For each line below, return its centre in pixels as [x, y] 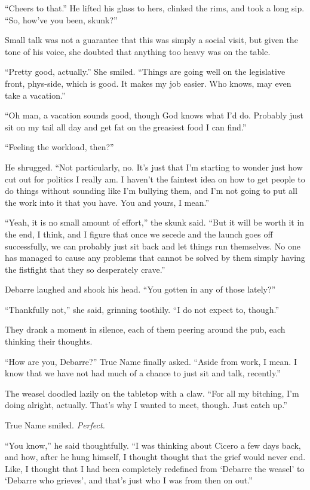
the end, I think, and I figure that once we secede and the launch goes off [139, 234]
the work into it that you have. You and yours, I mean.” [107, 202]
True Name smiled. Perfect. [55, 425]
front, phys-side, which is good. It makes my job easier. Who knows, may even [148, 83]
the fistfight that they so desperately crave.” [85, 269]
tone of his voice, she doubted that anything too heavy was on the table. [138, 51]
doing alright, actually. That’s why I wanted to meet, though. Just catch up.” [146, 405]
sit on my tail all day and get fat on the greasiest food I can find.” [126, 127]
